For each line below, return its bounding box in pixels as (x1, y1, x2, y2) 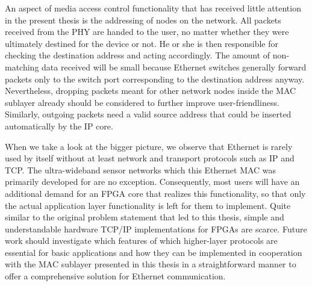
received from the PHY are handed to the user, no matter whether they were (5, 25, 289, 38)
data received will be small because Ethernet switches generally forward (42, 60, 307, 73)
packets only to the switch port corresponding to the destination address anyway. (5, 72, 305, 85)
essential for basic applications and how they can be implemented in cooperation (5, 246, 302, 258)
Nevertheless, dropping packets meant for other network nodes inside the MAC (5, 84, 296, 97)
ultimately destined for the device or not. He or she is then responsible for (5, 37, 279, 49)
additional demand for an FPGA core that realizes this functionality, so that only (5, 187, 306, 199)
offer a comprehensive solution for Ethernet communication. (5, 270, 226, 282)
